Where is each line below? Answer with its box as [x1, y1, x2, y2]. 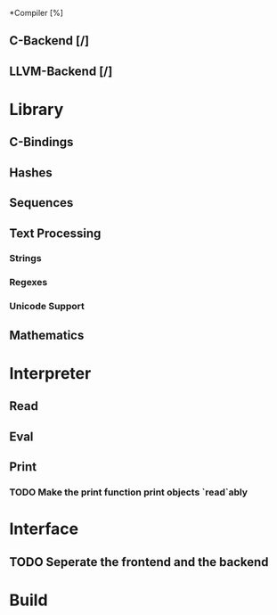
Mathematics [9, 327, 85, 342]
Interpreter [9, 363, 92, 383]
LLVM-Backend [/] [9, 63, 113, 78]
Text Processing [9, 225, 102, 241]
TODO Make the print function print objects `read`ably [9, 486, 248, 498]
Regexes [9, 276, 48, 289]
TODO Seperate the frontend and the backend [9, 554, 269, 570]
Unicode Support [9, 300, 85, 313]
